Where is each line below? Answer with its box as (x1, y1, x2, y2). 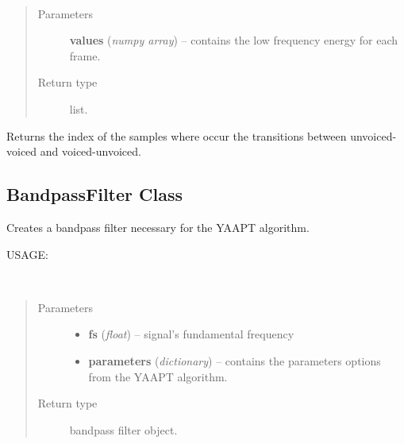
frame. (69, 47, 101, 64)
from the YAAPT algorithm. (88, 368, 228, 384)
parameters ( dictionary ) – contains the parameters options (88, 352, 381, 369)
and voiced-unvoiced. (40, 143, 141, 160)
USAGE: (6, 245, 48, 262)
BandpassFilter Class (6, 182, 183, 207)
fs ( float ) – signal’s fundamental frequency (88, 326, 294, 342)
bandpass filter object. (69, 421, 178, 438)
